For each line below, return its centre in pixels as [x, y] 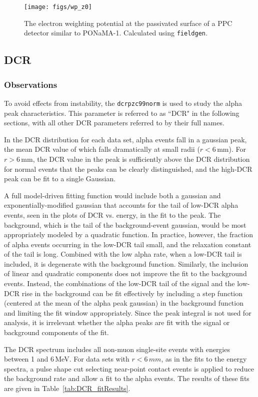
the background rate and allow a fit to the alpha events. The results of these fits [127, 378]
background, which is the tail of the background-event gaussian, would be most [125, 224]
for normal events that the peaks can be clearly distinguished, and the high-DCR [128, 169]
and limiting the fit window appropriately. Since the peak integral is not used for [128, 312]
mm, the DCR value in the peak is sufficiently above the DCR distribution [135, 159]
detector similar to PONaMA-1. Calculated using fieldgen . [116, 33]
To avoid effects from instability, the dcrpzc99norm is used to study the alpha [123, 103]
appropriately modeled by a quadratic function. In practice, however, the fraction [129, 234]
